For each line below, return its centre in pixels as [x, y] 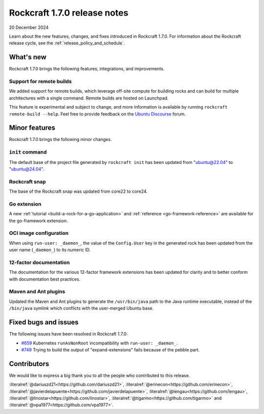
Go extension [25, 204]
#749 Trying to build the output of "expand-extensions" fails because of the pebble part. [110, 349]
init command [28, 152]
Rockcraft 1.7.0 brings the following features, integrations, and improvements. [87, 69]
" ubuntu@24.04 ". [27, 169]
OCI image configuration [39, 233]
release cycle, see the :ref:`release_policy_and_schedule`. [67, 43]
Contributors [29, 364]
